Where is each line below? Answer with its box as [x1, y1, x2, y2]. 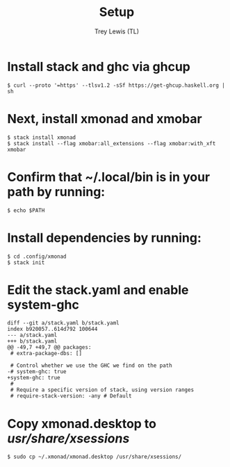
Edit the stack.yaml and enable [7, 282, 189, 297]
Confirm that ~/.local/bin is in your [7, 169, 211, 185]
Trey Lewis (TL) [94, 27, 140, 35]
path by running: [7, 183, 106, 199]
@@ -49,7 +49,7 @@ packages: [7, 344, 92, 351]
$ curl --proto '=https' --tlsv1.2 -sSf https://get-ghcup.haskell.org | [7, 81, 226, 89]
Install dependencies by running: [7, 230, 202, 245]
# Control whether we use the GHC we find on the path [10, 362, 172, 369]
